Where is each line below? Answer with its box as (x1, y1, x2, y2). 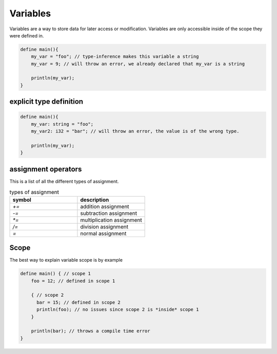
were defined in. (9, 32, 44, 38)
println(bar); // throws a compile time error (31, 328, 151, 334)
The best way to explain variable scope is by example (9, 257, 123, 263)
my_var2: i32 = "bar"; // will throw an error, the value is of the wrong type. (31, 128, 240, 134)
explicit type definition (9, 97, 84, 106)
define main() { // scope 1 (20, 271, 91, 277)
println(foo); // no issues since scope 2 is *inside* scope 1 (36, 307, 199, 312)
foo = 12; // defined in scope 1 (31, 278, 115, 284)
